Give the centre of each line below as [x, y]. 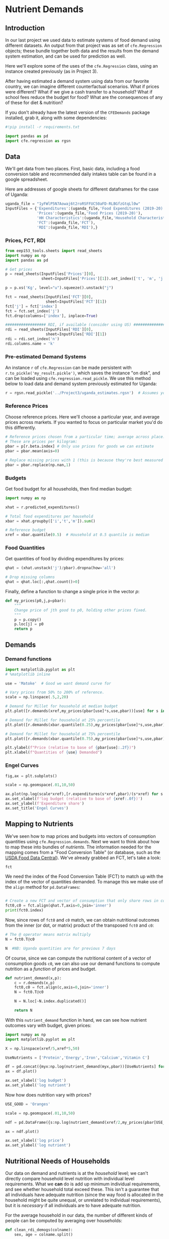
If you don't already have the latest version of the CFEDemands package [77, 112]
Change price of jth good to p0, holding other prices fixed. [81, 610]
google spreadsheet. [27, 179]
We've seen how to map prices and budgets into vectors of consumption [80, 836]
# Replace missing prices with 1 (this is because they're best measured [84, 460]
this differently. [21, 427]
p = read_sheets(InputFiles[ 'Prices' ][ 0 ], [50, 274]
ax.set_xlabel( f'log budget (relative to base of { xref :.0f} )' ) [74, 799]
